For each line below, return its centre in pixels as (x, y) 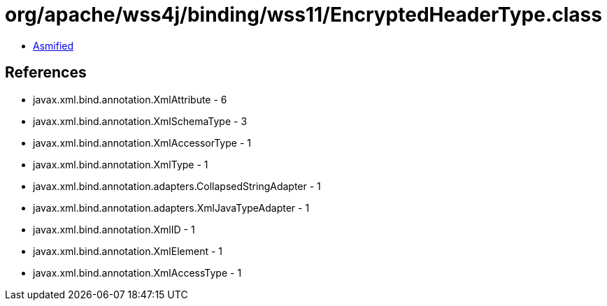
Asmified (53, 45)
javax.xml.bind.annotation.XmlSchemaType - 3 (140, 121)
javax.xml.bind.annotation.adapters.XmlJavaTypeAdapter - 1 (171, 207)
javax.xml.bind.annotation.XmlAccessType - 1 (137, 272)
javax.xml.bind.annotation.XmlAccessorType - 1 (142, 143)
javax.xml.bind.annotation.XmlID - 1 (114, 229)
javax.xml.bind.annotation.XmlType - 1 (121, 164)
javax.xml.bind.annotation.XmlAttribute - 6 (130, 99)
